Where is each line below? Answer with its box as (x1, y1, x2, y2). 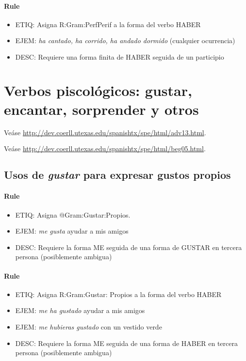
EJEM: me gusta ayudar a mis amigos (15, 226, 129, 236)
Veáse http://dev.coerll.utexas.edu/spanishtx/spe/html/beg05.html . (4, 143, 206, 154)
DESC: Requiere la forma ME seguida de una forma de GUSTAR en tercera (15, 242, 242, 252)
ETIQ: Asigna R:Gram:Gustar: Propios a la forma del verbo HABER (15, 289, 222, 299)
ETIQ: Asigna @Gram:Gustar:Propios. (15, 209, 131, 220)
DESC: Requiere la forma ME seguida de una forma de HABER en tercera (15, 338, 238, 348)
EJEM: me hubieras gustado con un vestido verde (15, 322, 162, 332)
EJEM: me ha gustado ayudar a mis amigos (15, 305, 145, 315)
